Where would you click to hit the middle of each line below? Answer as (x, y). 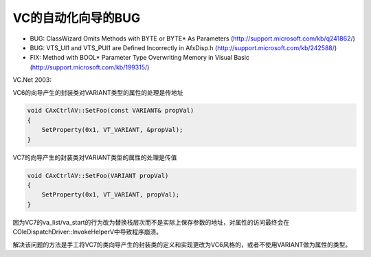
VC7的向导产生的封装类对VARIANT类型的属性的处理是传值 (95, 157)
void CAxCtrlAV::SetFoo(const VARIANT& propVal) (111, 111)
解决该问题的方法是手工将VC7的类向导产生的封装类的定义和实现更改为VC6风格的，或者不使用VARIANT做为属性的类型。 (182, 245)
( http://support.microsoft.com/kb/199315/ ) (90, 67)
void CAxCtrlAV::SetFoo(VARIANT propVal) (98, 176)
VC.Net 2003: (32, 80)
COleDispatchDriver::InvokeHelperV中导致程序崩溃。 (88, 232)
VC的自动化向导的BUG (77, 18)
